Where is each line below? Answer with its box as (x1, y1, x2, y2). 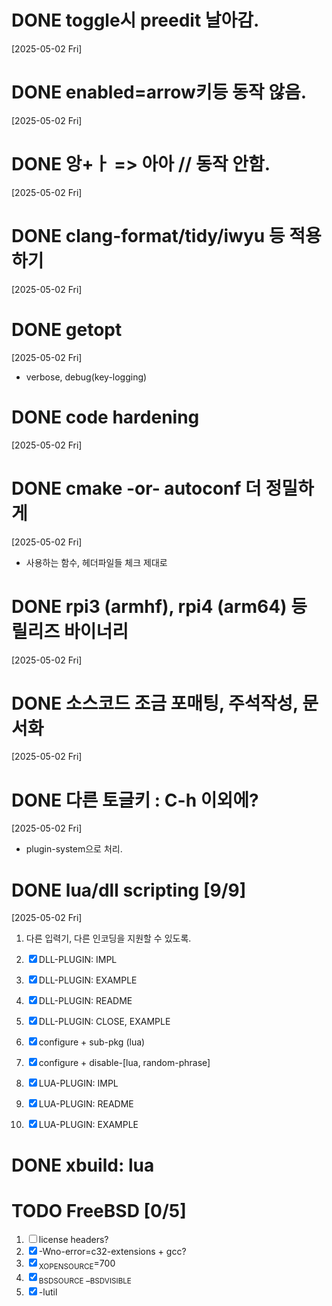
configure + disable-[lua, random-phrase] (38, 1057, 211, 1069)
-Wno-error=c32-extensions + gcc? (38, 1246, 187, 1258)
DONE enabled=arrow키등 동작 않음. (11, 81, 308, 104)
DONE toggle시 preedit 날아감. (11, 9, 260, 32)
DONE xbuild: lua (11, 1154, 155, 1176)
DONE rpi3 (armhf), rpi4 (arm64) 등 (11, 595, 308, 618)
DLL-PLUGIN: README (38, 995, 133, 1007)
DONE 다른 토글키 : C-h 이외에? (11, 789, 259, 811)
